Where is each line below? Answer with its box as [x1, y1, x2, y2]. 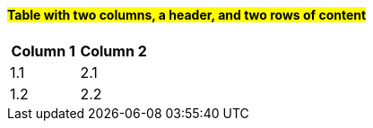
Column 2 [80, 41, 147, 60]
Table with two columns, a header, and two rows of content [7, 7, 367, 22]
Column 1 [11, 41, 75, 60]
